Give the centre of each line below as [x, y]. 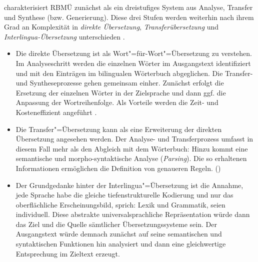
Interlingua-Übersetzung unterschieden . [64, 36]
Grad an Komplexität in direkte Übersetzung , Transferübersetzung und [111, 27]
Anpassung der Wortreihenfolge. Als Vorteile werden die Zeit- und [117, 102]
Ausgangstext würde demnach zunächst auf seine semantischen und [119, 234]
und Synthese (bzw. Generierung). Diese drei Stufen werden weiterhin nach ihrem [129, 17]
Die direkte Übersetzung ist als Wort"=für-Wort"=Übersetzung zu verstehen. [134, 53]
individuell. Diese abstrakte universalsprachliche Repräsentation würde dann [133, 214]
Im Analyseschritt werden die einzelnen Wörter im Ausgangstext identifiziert [133, 63]
